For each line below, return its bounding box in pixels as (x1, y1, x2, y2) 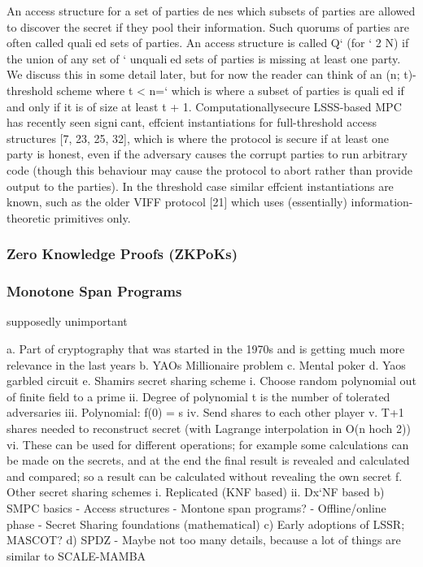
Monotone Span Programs (7, 281, 182, 301)
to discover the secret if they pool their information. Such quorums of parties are (7, 18, 409, 35)
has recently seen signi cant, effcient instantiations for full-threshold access (7, 114, 377, 131)
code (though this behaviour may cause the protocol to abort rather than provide (7, 161, 412, 178)
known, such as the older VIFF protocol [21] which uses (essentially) (7, 193, 347, 210)
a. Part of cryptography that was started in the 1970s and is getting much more (7, 340, 405, 357)
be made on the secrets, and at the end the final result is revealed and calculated (7, 452, 410, 469)
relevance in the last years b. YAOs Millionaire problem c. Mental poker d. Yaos (7, 356, 406, 373)
